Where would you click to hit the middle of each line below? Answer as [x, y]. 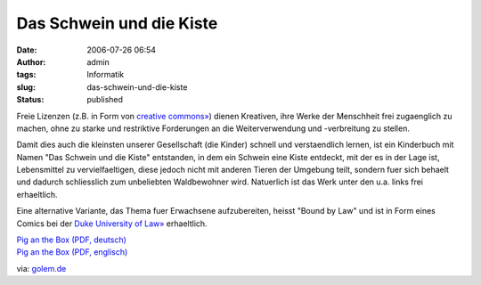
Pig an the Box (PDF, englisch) [72, 252]
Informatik [106, 75]
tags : [26, 75]
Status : [30, 100]
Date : [27, 50]
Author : [31, 61]
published [105, 100]
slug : [26, 87]
